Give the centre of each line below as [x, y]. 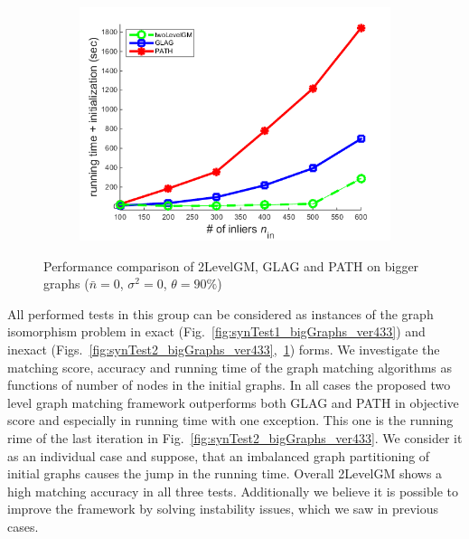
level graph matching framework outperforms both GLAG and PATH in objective [233, 402]
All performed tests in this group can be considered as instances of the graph [220, 313]
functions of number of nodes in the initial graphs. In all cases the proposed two [229, 385]
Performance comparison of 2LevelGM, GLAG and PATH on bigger [231, 265]
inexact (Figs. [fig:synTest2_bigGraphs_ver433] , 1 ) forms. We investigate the [224, 349]
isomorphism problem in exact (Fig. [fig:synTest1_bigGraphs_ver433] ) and [216, 331]
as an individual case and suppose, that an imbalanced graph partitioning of [219, 455]
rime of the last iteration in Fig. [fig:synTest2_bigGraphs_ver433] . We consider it [235, 437]
